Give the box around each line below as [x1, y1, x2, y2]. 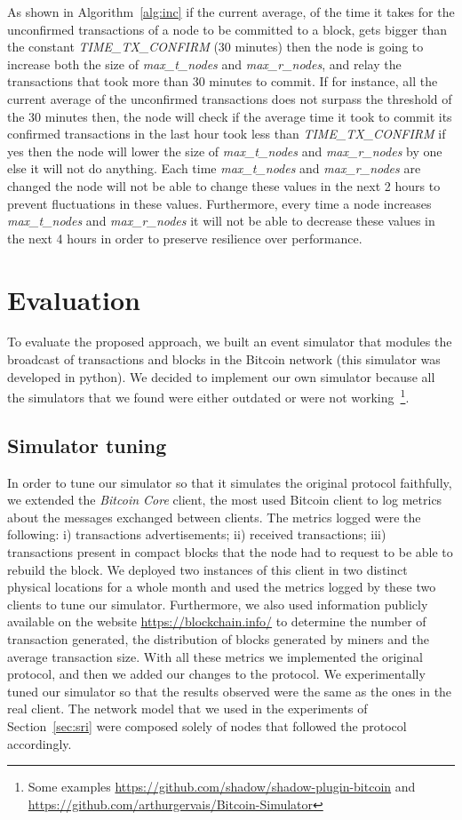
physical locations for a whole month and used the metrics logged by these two [7, 577, 436, 596]
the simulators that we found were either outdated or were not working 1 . [7, 386, 410, 406]
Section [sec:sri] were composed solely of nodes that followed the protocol [7, 716, 407, 735]
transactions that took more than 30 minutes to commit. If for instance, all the [7, 72, 438, 91]
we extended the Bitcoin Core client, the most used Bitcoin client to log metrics [7, 490, 442, 509]
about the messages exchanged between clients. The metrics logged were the [7, 507, 421, 526]
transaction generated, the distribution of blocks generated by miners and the [7, 630, 429, 649]
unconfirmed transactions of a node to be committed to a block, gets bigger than [7, 20, 448, 38]
